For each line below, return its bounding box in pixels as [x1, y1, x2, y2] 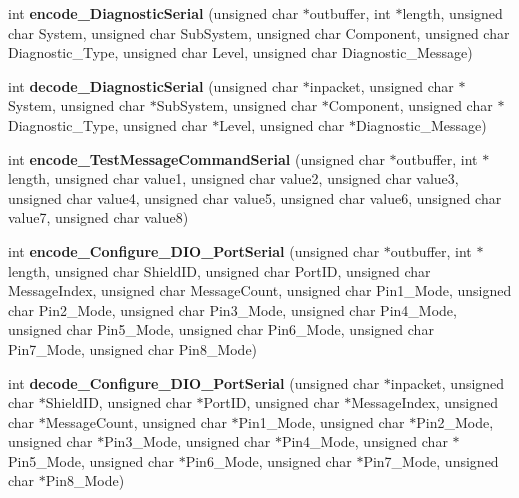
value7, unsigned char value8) [8, 207, 189, 228]
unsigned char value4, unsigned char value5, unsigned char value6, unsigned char [8, 187, 502, 208]
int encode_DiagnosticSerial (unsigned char [8, 3, 299, 23]
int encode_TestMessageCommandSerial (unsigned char [8, 148, 385, 169]
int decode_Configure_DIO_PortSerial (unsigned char [8, 372, 380, 393]
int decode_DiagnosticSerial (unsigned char [8, 75, 299, 96]
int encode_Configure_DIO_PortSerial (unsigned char [8, 240, 380, 261]
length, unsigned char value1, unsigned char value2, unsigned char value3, [8, 168, 459, 189]
